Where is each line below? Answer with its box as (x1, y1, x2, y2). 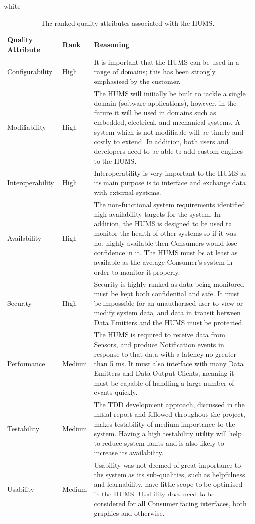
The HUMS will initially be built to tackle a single (94, 88, 246, 98)
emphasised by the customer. (94, 76, 181, 86)
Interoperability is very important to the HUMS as (94, 167, 247, 178)
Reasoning (94, 39, 129, 49)
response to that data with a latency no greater (94, 349, 236, 359)
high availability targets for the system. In (94, 209, 221, 219)
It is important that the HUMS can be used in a (94, 56, 239, 67)
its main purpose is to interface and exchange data (94, 177, 246, 188)
